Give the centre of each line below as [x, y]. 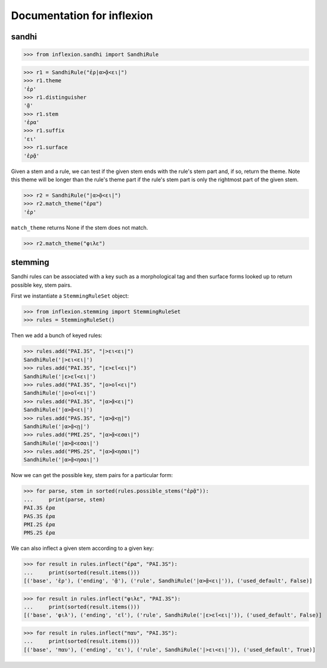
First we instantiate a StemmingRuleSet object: [70, 296]
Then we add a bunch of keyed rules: [57, 335]
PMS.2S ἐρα [39, 533]
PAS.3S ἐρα [39, 516]
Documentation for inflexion [82, 16]
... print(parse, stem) [64, 499]
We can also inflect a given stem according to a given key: [82, 548]
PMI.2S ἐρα [39, 524]
